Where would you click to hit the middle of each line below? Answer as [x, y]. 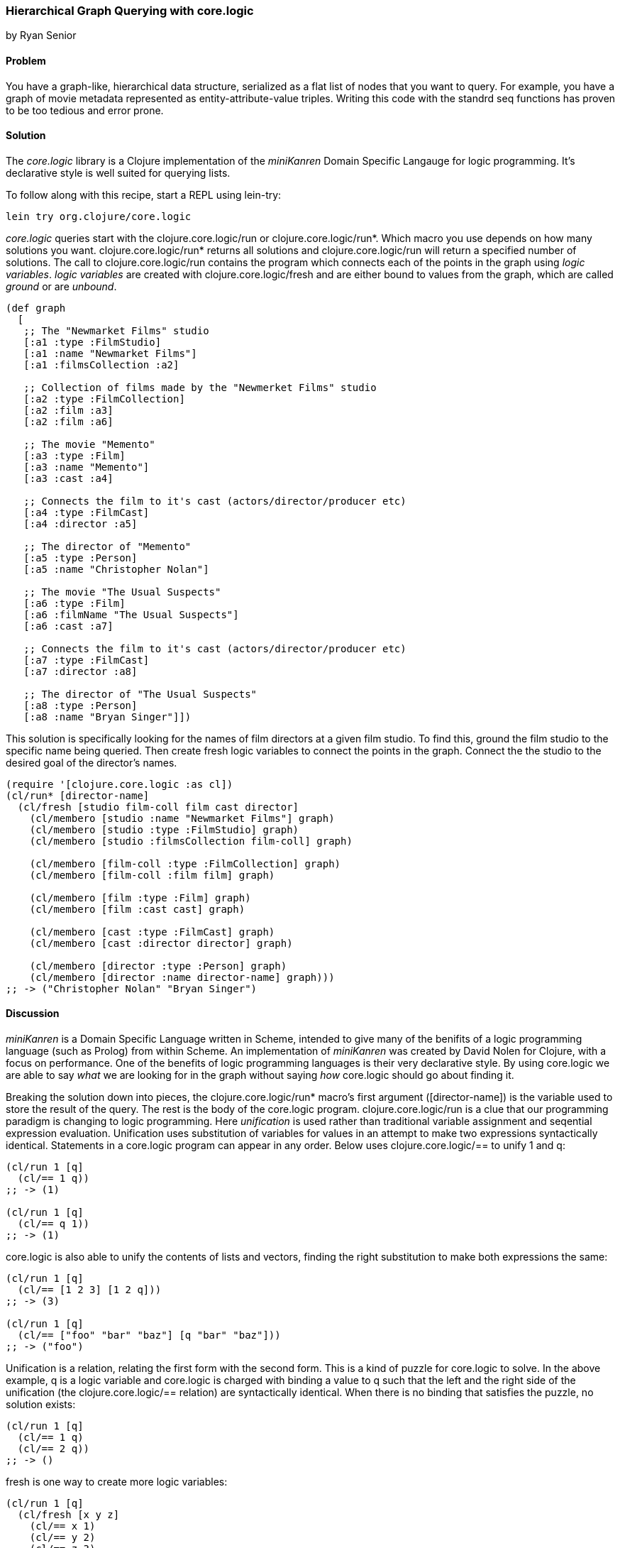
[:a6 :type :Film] [74, 603]
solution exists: [41, 1405]
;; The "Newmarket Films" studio [116, 330]
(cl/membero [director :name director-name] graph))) [182, 977]
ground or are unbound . [61, 286]
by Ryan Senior [41, 35]
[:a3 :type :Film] [74, 455]
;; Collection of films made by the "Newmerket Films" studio [200, 387]
